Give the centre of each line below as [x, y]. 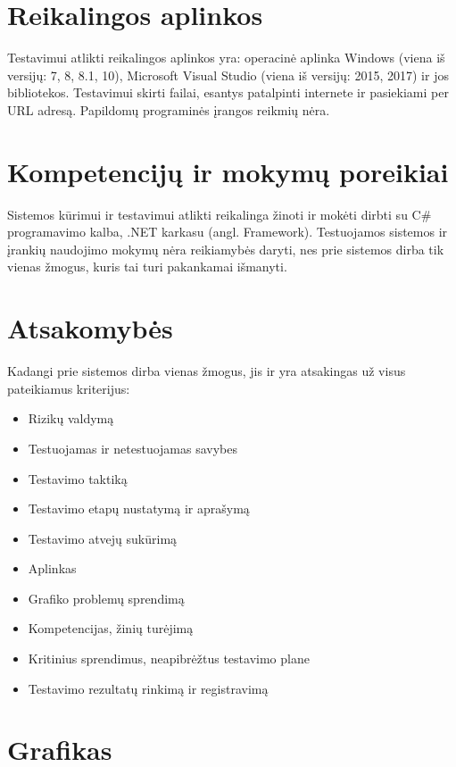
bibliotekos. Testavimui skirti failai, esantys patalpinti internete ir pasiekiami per [228, 92]
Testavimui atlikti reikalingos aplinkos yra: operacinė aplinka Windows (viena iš [226, 58]
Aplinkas [52, 568]
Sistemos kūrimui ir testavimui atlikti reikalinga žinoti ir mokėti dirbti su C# [220, 214]
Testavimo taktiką [78, 478]
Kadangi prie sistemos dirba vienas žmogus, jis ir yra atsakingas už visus [207, 371]
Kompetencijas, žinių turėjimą [111, 628]
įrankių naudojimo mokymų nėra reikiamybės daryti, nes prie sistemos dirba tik [226, 249]
